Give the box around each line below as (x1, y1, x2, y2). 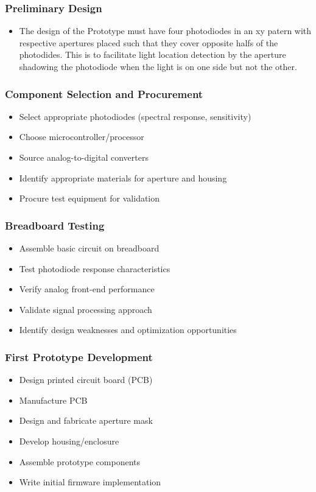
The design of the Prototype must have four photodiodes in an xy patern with (19, 24, 312, 37)
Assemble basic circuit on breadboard (19, 242, 160, 254)
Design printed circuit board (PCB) (19, 373, 153, 386)
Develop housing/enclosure (19, 434, 119, 447)
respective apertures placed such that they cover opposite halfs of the (19, 36, 278, 49)
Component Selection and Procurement (5, 86, 203, 101)
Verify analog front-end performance (19, 283, 155, 295)
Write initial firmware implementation (19, 476, 161, 488)
